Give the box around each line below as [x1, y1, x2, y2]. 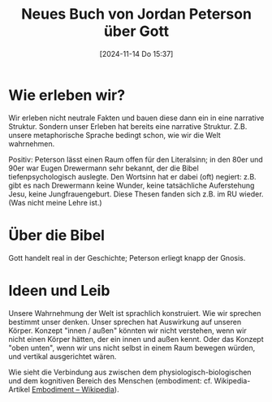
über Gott [103, 22, 170, 41]
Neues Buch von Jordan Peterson [21, 5, 252, 24]
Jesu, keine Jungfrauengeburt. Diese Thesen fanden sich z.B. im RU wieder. [8, 188, 264, 199]
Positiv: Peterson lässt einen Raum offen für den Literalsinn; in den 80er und [8, 154, 264, 164]
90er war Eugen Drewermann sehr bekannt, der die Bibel [8, 163, 199, 173]
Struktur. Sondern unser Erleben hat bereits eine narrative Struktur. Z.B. [8, 121, 248, 131]
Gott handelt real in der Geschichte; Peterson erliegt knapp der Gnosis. [8, 253, 246, 262]
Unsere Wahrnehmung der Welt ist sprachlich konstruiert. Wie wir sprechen [8, 308, 261, 318]
